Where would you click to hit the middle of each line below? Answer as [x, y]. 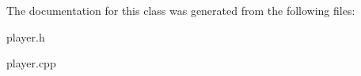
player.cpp [31, 63]
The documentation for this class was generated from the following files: [181, 10]
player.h [26, 36]
